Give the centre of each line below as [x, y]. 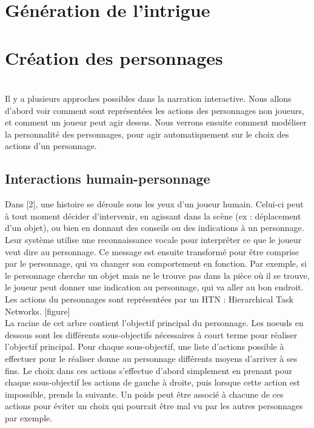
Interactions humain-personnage [108, 179]
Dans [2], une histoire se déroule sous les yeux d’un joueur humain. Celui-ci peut [154, 204]
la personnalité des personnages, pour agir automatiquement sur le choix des [147, 134]
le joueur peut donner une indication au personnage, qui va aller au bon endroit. [154, 287]
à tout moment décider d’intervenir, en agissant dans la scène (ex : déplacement [153, 216]
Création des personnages [114, 57]
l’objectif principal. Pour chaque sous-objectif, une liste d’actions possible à [145, 346]
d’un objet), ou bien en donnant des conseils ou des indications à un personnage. [155, 228]
